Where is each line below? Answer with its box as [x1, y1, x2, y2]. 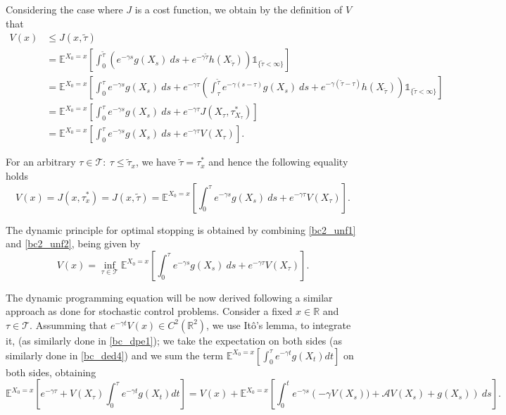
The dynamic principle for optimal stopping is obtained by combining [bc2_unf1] [6, 222, 356, 237]
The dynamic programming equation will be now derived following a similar [6, 290, 333, 304]
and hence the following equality [208, 154, 348, 169]
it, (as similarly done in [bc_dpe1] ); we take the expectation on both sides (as [6, 333, 342, 347]
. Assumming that [30, 317, 108, 332]
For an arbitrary [6, 154, 76, 169]
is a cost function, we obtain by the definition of [134, 2, 343, 16]
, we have [135, 154, 176, 169]
